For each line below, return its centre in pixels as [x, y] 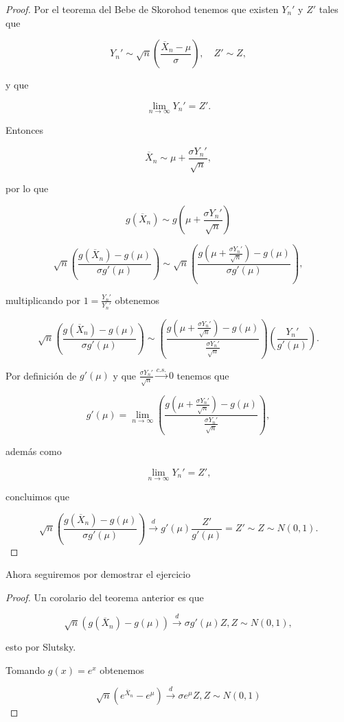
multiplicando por [43, 300]
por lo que [27, 188]
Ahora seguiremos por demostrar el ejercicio [98, 574]
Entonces [25, 130]
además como [34, 451]
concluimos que [38, 497]
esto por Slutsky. [41, 647]
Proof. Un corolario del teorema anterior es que [105, 597]
